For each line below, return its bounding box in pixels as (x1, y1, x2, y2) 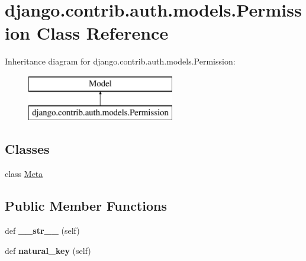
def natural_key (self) (5, 244, 91, 256)
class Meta (5, 167, 43, 180)
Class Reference (36, 21, 169, 45)
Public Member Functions (5, 196, 167, 215)
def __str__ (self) (5, 224, 80, 237)
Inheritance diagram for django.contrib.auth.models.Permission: (5, 55, 236, 67)
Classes (5, 140, 50, 158)
